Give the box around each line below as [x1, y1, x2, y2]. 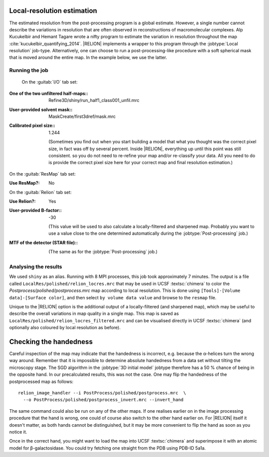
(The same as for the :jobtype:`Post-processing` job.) [48, 249, 158, 255]
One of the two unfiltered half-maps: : [9, 90, 88, 96]
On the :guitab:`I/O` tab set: [21, 79, 78, 85]
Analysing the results [9, 264, 62, 270]
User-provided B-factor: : [9, 207, 62, 213]
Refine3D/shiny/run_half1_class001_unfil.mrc [48, 97, 139, 103]
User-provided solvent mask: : [9, 106, 73, 112]
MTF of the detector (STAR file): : [9, 239, 78, 246]
